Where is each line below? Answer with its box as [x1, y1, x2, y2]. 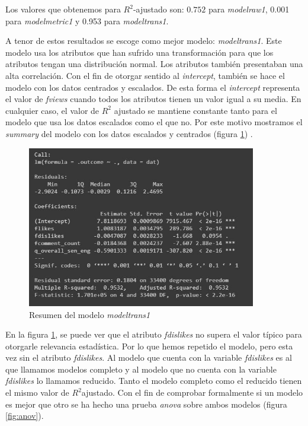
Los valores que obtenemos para [5, 3, 121, 15]
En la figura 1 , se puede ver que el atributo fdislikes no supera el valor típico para [5, 328, 302, 341]
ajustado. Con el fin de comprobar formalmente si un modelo [81, 386, 303, 399]
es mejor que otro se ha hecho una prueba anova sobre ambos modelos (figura [5, 398, 287, 410]
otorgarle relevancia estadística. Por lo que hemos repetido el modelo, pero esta [5, 339, 293, 352]
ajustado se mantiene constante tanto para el [114, 104, 277, 116]
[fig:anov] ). [5, 409, 44, 422]
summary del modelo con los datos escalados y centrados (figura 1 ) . [5, 127, 253, 139]
